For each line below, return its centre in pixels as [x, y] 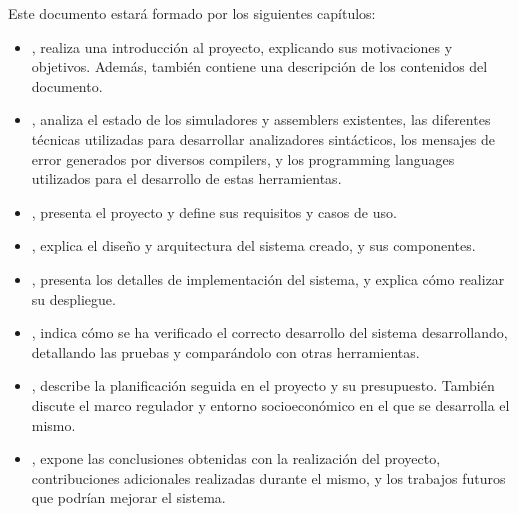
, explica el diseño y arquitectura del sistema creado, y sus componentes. [253, 245]
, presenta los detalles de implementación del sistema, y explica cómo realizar [268, 278]
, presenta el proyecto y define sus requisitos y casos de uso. [214, 211]
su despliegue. [73, 298]
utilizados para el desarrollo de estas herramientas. [186, 178]
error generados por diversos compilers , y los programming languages [243, 158]
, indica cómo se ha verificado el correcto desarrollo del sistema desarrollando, [269, 332]
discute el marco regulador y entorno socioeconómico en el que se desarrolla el [270, 404]
